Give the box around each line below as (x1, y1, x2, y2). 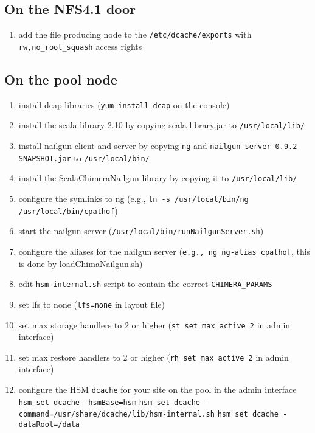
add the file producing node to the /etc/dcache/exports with (18, 28, 252, 41)
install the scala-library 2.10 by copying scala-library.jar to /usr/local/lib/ (18, 119, 305, 131)
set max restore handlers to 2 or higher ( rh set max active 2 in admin (18, 350, 289, 363)
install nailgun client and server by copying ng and (18, 139, 207, 152)
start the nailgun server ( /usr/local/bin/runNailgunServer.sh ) (18, 224, 264, 237)
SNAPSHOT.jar (18, 154, 71, 163)
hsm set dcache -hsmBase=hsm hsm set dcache (18, 398, 200, 407)
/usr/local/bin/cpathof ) (18, 204, 118, 216)
